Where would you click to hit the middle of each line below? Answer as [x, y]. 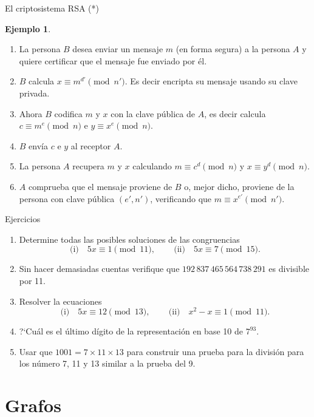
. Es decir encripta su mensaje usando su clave [211, 81]
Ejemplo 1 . [28, 28]
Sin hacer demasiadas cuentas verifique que [99, 269]
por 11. [32, 280]
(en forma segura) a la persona [233, 49]
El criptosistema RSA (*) [52, 8]
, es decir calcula [235, 113]
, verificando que [181, 198]
